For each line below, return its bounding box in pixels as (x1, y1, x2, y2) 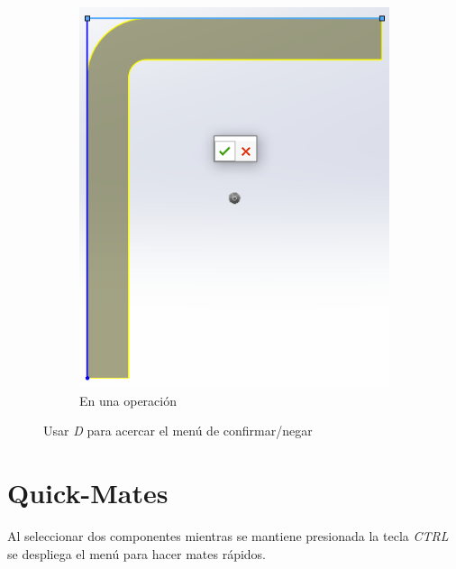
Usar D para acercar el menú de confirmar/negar (43, 421, 313, 440)
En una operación (79, 390, 177, 409)
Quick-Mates (7, 474, 169, 511)
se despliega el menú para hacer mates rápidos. (7, 544, 266, 563)
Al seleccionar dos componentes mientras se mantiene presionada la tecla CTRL (7, 526, 449, 545)
